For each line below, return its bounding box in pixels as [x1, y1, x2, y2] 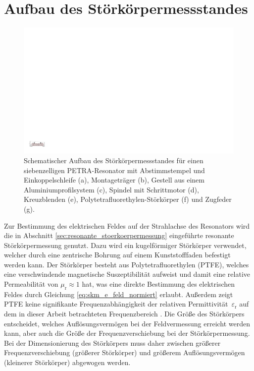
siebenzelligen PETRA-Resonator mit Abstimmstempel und [24, 165, 205, 175]
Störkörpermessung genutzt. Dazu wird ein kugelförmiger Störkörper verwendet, [4, 240, 247, 250]
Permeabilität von [4, 279, 58, 289]
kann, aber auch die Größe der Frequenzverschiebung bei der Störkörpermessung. [4, 328, 250, 338]
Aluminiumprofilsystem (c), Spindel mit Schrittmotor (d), [24, 184, 199, 194]
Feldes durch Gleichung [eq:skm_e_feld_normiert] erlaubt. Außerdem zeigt [4, 289, 233, 299]
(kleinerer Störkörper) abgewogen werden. [4, 357, 131, 368]
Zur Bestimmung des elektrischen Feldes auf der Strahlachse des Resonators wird [4, 220, 250, 231]
